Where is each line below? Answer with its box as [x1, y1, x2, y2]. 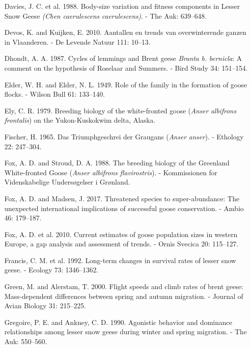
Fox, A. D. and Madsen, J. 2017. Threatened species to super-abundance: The [4, 193, 240, 203]
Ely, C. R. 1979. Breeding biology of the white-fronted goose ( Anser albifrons [4, 105, 236, 115]
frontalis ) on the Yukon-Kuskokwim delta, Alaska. [4, 115, 156, 125]
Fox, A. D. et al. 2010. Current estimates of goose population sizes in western [4, 229, 238, 239]
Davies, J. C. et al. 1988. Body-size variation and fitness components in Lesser [4, 1, 240, 11]
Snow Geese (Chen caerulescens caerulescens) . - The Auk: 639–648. [4, 10, 207, 21]
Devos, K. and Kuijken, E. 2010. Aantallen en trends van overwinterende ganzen [4, 27, 247, 37]
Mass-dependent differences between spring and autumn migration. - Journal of [4, 291, 244, 301]
